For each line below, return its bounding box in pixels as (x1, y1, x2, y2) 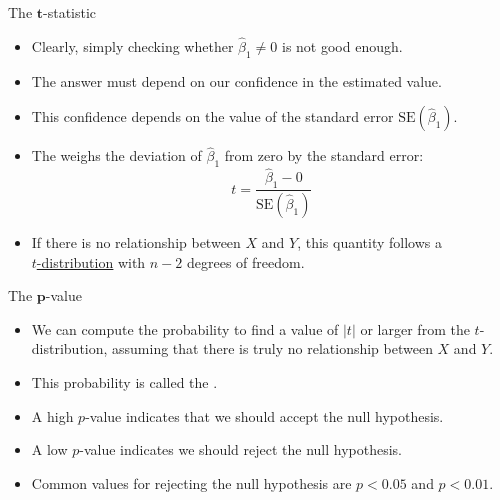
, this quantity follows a (297, 232, 443, 253)
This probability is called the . (31, 372, 218, 393)
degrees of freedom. (186, 251, 305, 272)
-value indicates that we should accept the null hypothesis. (85, 405, 444, 426)
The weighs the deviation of (31, 145, 202, 166)
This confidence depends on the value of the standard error (31, 106, 394, 127)
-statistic (43, 2, 97, 22)
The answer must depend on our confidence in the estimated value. (31, 70, 442, 91)
